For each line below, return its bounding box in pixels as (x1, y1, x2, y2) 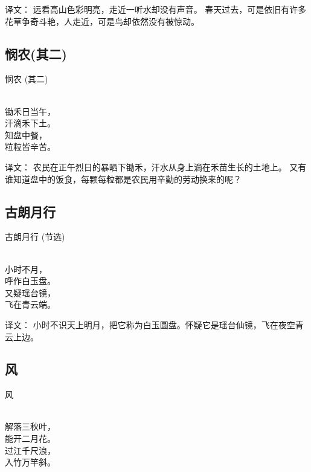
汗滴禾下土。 (5, 117, 56, 129)
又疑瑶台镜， (5, 286, 56, 299)
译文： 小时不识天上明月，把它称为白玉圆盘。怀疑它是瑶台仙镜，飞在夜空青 (5, 318, 304, 331)
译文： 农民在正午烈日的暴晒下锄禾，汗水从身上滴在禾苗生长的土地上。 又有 (5, 160, 307, 173)
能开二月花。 (5, 432, 56, 445)
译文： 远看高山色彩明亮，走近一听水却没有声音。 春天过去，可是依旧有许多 (5, 3, 307, 15)
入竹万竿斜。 (5, 456, 56, 468)
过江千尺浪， (5, 444, 56, 456)
